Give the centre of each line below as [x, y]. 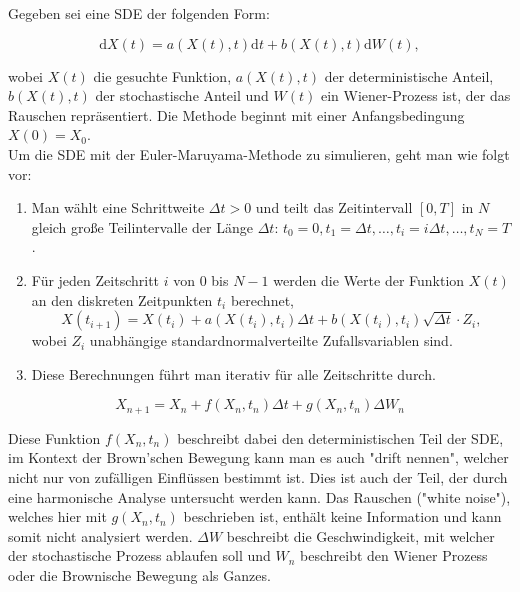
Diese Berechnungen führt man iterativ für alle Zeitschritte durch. [233, 373]
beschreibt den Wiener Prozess [394, 555]
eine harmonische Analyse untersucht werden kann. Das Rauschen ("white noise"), [259, 496]
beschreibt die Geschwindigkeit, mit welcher [360, 535]
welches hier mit [57, 516]
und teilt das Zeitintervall [334, 207]
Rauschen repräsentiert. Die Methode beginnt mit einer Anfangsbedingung [236, 114]
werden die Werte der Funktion [369, 279]
